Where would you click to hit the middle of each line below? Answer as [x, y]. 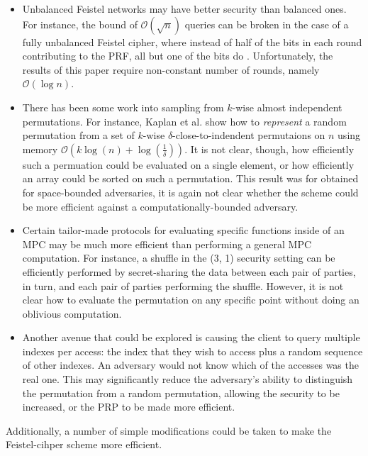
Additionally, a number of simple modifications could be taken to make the [169, 430]
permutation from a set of [78, 135]
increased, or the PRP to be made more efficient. [129, 407]
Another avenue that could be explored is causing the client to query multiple [191, 337]
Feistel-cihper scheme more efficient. [84, 444]
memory [40, 149]
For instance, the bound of [80, 24]
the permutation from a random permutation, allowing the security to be [181, 393]
